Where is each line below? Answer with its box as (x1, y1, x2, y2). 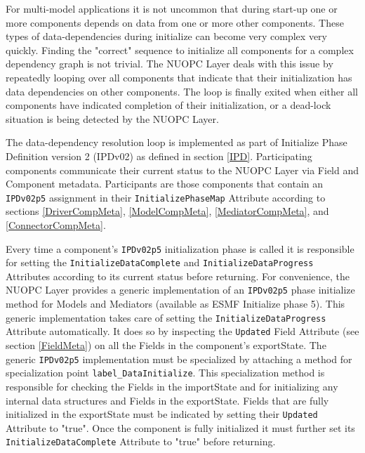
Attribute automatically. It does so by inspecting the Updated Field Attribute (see (6, 324, 359, 339)
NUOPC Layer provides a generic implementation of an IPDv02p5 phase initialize (6, 282, 355, 297)
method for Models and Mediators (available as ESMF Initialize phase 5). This (6, 296, 345, 311)
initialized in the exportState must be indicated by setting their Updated (6, 407, 318, 421)
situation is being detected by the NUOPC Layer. (6, 111, 219, 126)
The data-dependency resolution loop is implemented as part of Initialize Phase (6, 135, 347, 150)
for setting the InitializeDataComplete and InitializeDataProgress (6, 255, 314, 270)
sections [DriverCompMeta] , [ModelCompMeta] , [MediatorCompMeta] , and (6, 204, 329, 218)
